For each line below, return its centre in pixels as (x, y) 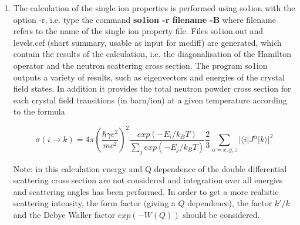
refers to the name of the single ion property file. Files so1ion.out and (138, 31)
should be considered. (221, 215)
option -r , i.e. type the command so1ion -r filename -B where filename (144, 19)
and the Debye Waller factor (64, 215)
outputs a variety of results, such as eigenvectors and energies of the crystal (149, 77)
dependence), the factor (230, 203)
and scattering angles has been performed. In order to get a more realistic (146, 191)
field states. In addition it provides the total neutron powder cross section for (152, 88)
